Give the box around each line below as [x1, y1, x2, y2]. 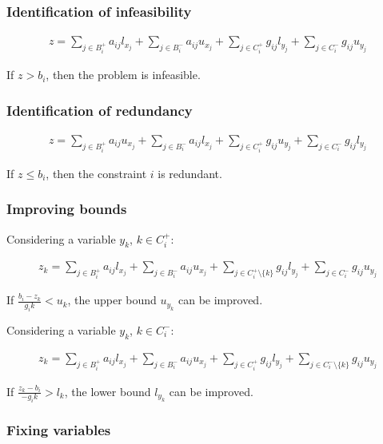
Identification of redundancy [6, 100, 193, 120]
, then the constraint [46, 165, 147, 181]
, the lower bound [64, 383, 151, 399]
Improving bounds [6, 199, 127, 219]
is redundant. [158, 165, 222, 181]
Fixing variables [6, 420, 111, 440]
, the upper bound [67, 291, 157, 308]
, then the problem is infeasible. [46, 66, 201, 83]
